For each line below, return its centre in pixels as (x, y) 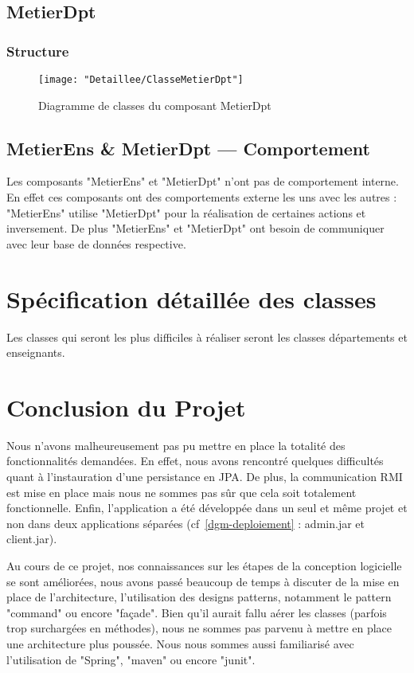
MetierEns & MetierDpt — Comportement (189, 148)
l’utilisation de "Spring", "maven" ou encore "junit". (131, 659)
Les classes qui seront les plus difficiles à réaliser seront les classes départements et (207, 336)
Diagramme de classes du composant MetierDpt (155, 105)
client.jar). (32, 539)
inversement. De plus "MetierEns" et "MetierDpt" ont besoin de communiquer (195, 228)
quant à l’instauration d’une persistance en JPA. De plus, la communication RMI (205, 477)
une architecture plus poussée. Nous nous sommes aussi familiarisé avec (180, 643)
